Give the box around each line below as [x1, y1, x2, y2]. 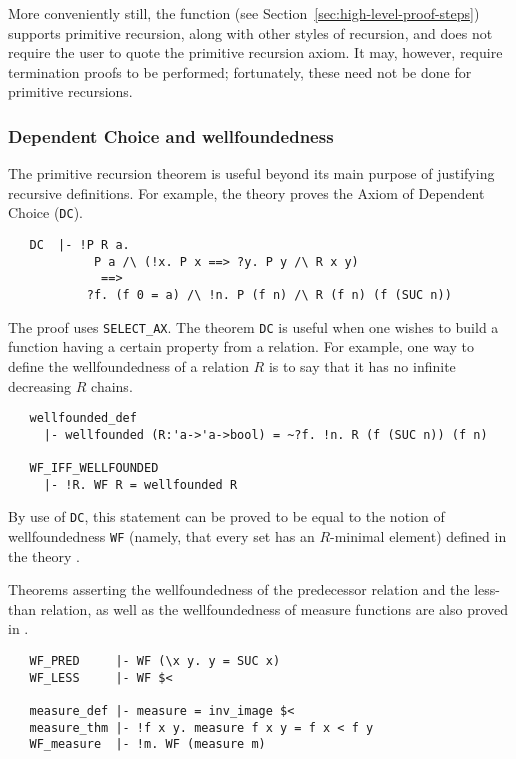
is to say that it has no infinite [268, 355, 456, 376]
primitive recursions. [8, 81, 133, 102]
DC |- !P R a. [29, 238, 130, 253]
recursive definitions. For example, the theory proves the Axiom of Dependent [8, 182, 485, 203]
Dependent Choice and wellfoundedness [8, 123, 334, 148]
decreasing [8, 375, 72, 396]
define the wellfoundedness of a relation [8, 355, 249, 376]
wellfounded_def [29, 411, 137, 426]
